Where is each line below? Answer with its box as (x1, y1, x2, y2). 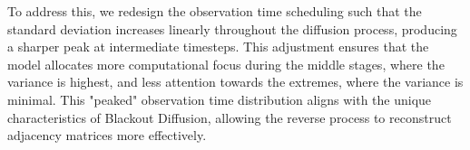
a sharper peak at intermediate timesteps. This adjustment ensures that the (7, 37, 429, 56)
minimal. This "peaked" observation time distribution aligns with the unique (7, 89, 432, 108)
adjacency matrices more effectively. (7, 126, 207, 145)
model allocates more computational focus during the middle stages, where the (7, 54, 445, 73)
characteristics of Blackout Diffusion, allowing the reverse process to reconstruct (7, 108, 452, 127)
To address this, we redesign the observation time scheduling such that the (7, 2, 422, 20)
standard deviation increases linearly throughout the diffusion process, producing (7, 19, 457, 38)
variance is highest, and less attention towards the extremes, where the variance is (7, 72, 464, 91)
